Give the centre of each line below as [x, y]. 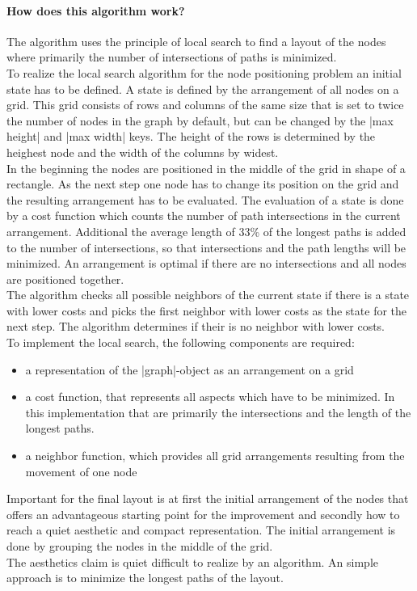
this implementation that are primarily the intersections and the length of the [218, 412]
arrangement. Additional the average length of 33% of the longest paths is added [206, 231]
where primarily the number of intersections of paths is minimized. [172, 57]
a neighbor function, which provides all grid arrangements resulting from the [215, 456]
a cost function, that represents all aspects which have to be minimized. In [210, 397]
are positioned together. [65, 279]
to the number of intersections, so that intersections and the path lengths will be [206, 247]
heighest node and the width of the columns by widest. [143, 152]
